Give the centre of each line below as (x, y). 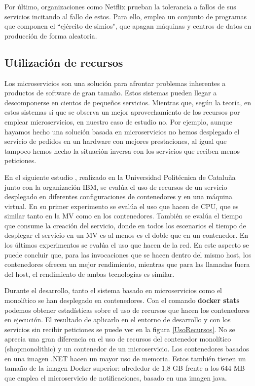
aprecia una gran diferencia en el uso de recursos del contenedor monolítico (118, 339)
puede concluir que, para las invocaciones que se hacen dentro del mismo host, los (128, 254)
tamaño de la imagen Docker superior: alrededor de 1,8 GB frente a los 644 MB (125, 368)
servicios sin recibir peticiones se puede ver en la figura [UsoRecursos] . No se (120, 329)
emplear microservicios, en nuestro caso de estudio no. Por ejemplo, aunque (118, 121)
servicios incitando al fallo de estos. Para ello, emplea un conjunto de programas (126, 16)
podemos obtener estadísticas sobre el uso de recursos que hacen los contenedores (127, 310)
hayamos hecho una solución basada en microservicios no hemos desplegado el (122, 131)
